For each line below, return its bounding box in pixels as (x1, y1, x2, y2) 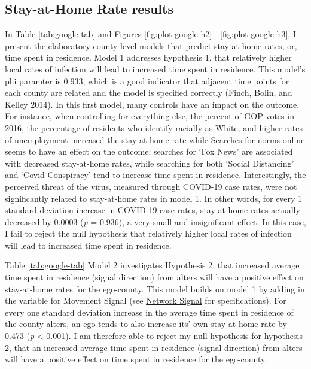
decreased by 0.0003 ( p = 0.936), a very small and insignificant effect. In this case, (5, 215, 306, 228)
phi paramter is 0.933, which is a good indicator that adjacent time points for (5, 74, 289, 87)
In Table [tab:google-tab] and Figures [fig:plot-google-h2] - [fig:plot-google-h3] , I (5, 28, 296, 40)
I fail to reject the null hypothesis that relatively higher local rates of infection (5, 227, 292, 240)
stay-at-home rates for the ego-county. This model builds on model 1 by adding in (5, 282, 305, 295)
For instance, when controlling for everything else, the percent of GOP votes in (5, 110, 294, 122)
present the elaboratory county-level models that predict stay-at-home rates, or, (5, 39, 297, 52)
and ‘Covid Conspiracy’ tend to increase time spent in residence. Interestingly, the (5, 168, 306, 181)
